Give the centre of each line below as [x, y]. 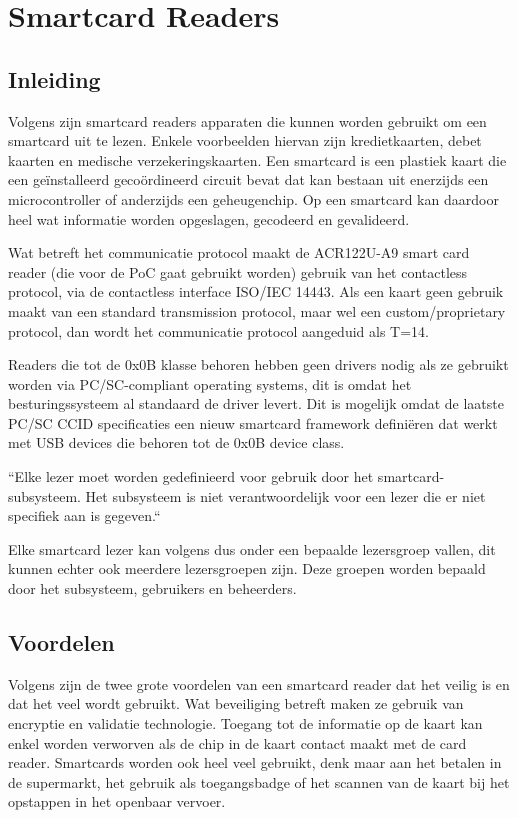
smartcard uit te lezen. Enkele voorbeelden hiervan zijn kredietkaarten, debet [245, 140]
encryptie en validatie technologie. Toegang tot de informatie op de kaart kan [245, 723]
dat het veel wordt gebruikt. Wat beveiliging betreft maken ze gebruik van [236, 703]
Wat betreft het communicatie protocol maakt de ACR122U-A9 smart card [239, 252]
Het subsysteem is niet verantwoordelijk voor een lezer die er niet [285, 495]
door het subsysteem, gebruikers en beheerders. [152, 588]
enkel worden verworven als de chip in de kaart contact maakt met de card [237, 742]
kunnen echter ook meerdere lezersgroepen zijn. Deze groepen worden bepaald [247, 568]
